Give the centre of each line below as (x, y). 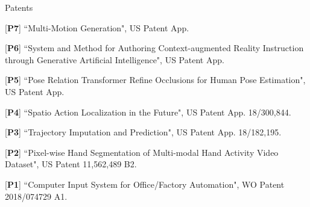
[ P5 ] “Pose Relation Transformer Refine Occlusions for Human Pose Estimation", (155, 80)
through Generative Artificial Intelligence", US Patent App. (115, 59)
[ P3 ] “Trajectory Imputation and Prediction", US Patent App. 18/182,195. (143, 132)
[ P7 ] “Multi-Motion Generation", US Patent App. (97, 27)
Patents (19, 7)
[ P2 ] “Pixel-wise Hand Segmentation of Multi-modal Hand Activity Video (142, 152)
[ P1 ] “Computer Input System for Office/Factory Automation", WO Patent (145, 184)
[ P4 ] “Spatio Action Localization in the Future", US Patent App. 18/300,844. (148, 112)
